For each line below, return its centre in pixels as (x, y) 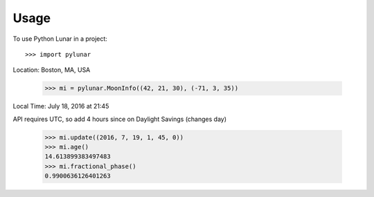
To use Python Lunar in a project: (60, 39)
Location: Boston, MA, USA (52, 70)
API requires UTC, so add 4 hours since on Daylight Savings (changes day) (120, 119)
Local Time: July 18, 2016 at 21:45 (61, 106)
